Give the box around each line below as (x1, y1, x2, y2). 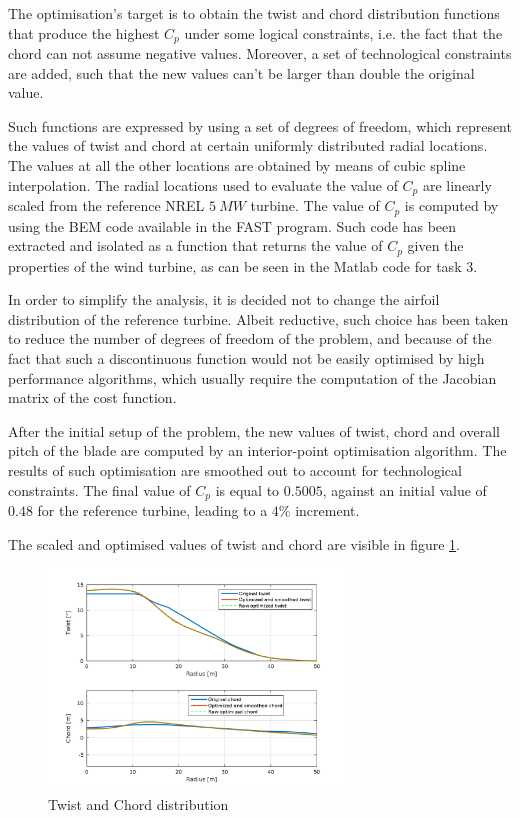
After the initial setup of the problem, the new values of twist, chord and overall (8, 420, 500, 441)
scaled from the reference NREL (8, 195, 205, 216)
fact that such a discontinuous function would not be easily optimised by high (8, 347, 485, 368)
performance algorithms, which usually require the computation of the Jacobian (8, 367, 497, 388)
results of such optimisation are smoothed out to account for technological (8, 459, 462, 480)
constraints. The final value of (8, 479, 191, 500)
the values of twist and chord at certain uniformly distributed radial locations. (8, 135, 488, 156)
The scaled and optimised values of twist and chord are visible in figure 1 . (8, 533, 461, 554)
